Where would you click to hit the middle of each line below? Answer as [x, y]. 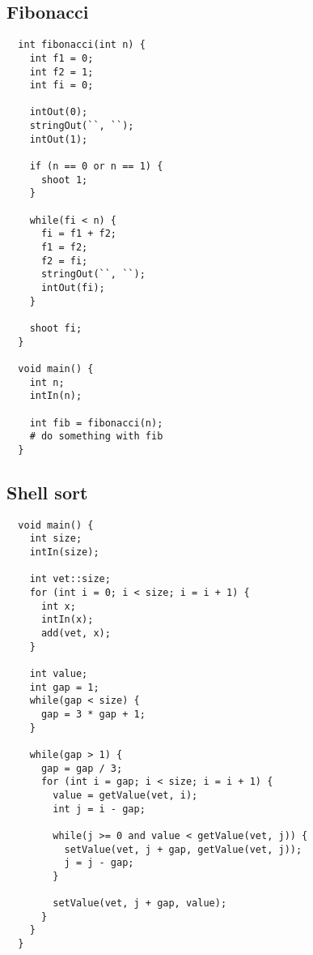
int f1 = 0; [61, 58]
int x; [58, 606]
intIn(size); [64, 552]
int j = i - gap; [99, 809]
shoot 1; [64, 180]
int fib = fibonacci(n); [96, 423]
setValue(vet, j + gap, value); [140, 904]
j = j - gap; [99, 863]
